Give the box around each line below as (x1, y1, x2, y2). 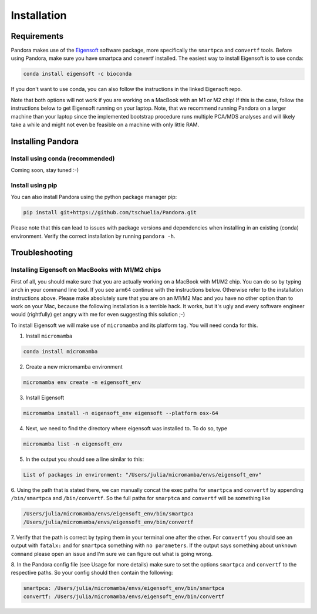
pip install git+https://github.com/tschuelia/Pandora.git (23, 209, 197, 216)
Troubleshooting (11, 248, 73, 258)
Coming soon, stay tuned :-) (11, 167, 79, 174)
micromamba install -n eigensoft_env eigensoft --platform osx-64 (23, 410, 218, 417)
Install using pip (11, 181, 58, 189)
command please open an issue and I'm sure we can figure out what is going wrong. (11, 550, 213, 557)
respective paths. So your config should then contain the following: (11, 569, 173, 576)
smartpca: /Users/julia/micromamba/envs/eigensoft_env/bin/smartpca (23, 585, 225, 592)
